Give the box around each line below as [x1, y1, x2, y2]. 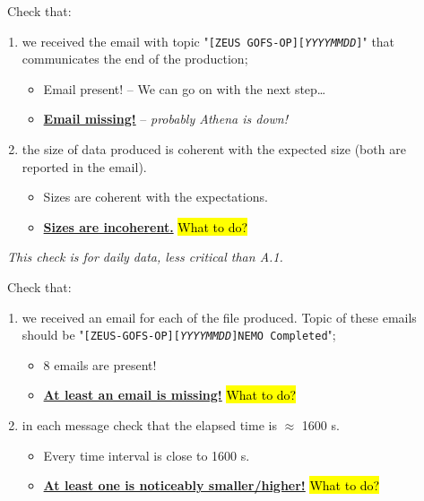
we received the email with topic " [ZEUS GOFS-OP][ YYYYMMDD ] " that [22, 31, 395, 50]
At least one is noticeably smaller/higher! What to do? [43, 476, 380, 495]
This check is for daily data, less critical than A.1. [7, 247, 283, 266]
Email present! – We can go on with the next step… [43, 79, 326, 98]
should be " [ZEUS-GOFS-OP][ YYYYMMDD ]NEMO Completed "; [22, 325, 336, 344]
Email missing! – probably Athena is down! [43, 109, 288, 128]
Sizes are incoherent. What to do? [43, 217, 248, 236]
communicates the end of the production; [22, 49, 248, 68]
